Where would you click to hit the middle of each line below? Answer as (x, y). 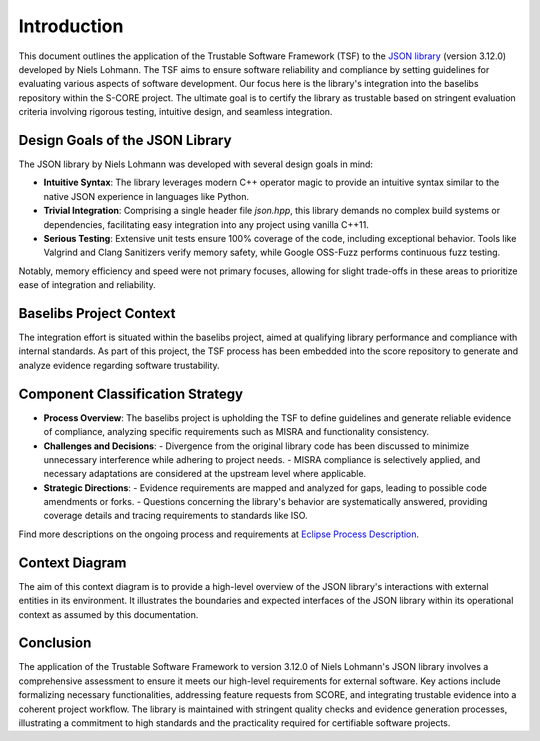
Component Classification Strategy (131, 393)
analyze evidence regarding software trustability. (119, 365)
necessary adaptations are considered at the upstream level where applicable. (205, 474)
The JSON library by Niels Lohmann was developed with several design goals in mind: (196, 164)
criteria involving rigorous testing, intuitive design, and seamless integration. (175, 112)
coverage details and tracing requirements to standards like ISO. (176, 516)
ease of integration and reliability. (87, 285)
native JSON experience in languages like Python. (146, 196)
